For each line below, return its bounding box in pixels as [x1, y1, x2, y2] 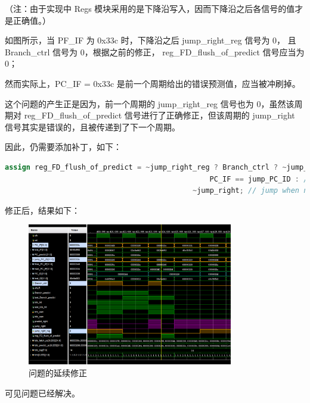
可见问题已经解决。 [5, 386, 80, 399]
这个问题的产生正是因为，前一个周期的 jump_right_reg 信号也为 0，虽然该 [5, 97, 294, 110]
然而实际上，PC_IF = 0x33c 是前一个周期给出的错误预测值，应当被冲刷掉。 [5, 77, 300, 89]
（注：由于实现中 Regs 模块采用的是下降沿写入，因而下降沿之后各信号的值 [5, 2, 295, 14]
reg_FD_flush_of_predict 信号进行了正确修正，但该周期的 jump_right [24, 109, 295, 121]
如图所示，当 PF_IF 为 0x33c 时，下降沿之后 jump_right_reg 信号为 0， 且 [5, 34, 296, 46]
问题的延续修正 [29, 367, 87, 379]
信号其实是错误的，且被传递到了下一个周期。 [5, 120, 180, 133]
